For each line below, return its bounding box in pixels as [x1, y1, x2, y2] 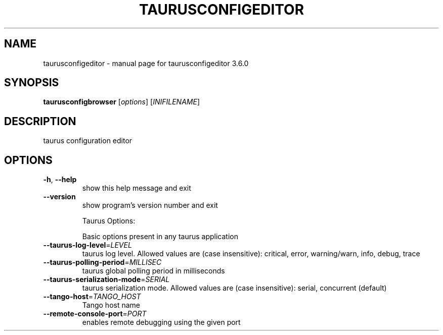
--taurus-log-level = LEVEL [43, 241, 132, 250]
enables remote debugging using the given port [82, 318, 241, 327]
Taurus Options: [82, 216, 136, 226]
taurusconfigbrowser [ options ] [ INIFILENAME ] [43, 97, 200, 106]
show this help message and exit [82, 184, 191, 193]
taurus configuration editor [43, 136, 132, 145]
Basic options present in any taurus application [82, 232, 238, 241]
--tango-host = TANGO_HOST [43, 292, 141, 301]
